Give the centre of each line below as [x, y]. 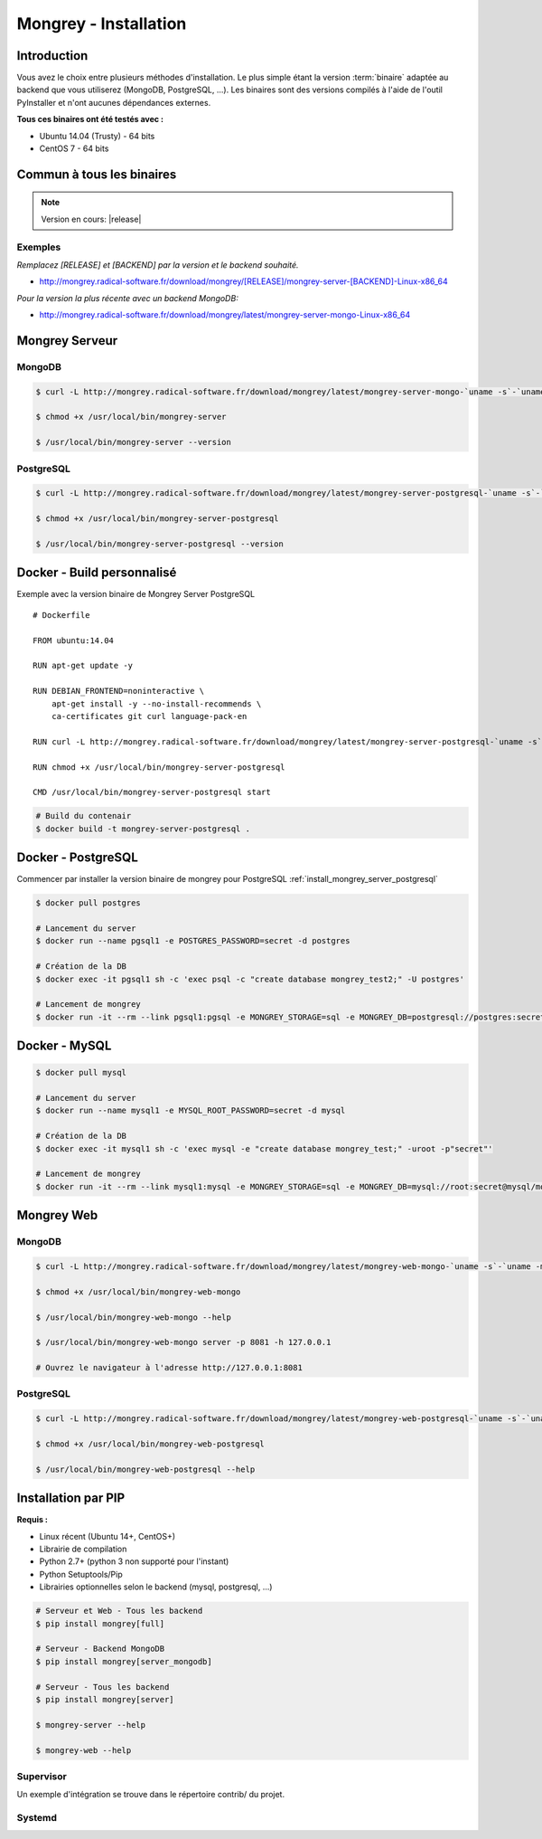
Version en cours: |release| [91, 219]
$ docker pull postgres [89, 903]
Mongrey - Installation [102, 24]
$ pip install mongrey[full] [100, 1623]
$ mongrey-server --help [91, 1725]
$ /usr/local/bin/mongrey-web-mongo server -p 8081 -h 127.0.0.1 [183, 1342]
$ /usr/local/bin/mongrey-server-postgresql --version [159, 544]
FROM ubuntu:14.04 [74, 640]
